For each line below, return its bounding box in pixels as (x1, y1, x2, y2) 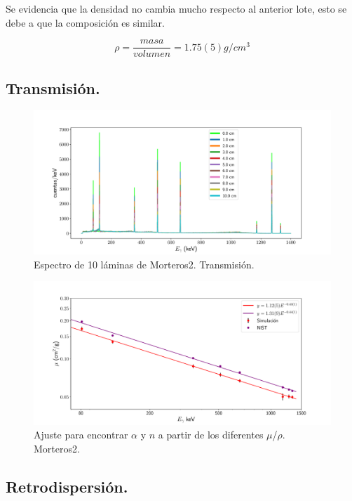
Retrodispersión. (6, 475, 128, 497)
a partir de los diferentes (158, 427, 264, 442)
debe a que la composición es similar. (6, 15, 165, 30)
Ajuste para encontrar (34, 427, 128, 442)
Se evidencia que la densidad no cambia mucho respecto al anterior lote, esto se (6, 1, 347, 15)
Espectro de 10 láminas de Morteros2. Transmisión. (34, 256, 255, 271)
